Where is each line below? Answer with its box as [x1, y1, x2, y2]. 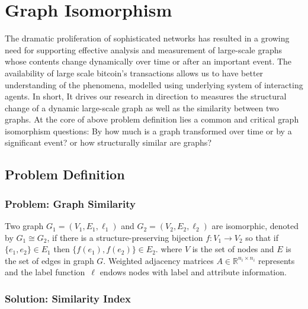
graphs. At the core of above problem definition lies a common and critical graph [5, 113, 299, 125]
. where [155, 243, 182, 255]
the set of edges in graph [5, 254, 94, 266]
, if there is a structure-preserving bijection [47, 231, 203, 243]
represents [258, 254, 295, 266]
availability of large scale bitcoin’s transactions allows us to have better [5, 66, 264, 79]
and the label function [5, 266, 85, 278]
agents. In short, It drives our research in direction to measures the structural [5, 90, 287, 102]
